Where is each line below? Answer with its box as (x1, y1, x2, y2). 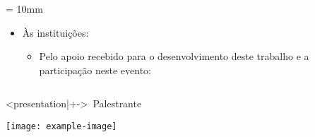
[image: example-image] (6, 121, 117, 131)
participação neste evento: (39, 62, 151, 77)
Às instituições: (22, 25, 89, 40)
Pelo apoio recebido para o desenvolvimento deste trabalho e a (39, 49, 309, 64)
